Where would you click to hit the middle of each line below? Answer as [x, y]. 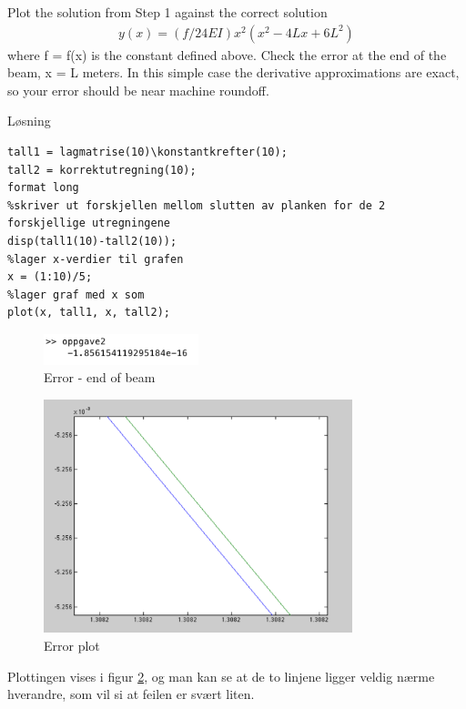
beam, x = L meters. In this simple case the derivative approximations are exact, [233, 72]
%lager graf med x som [76, 294]
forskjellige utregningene [89, 223]
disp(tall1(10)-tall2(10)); [92, 241]
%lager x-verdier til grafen [96, 259]
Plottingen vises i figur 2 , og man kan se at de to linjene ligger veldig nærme [221, 676]
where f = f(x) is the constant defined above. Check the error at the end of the [227, 54]
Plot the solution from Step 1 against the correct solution [167, 12]
